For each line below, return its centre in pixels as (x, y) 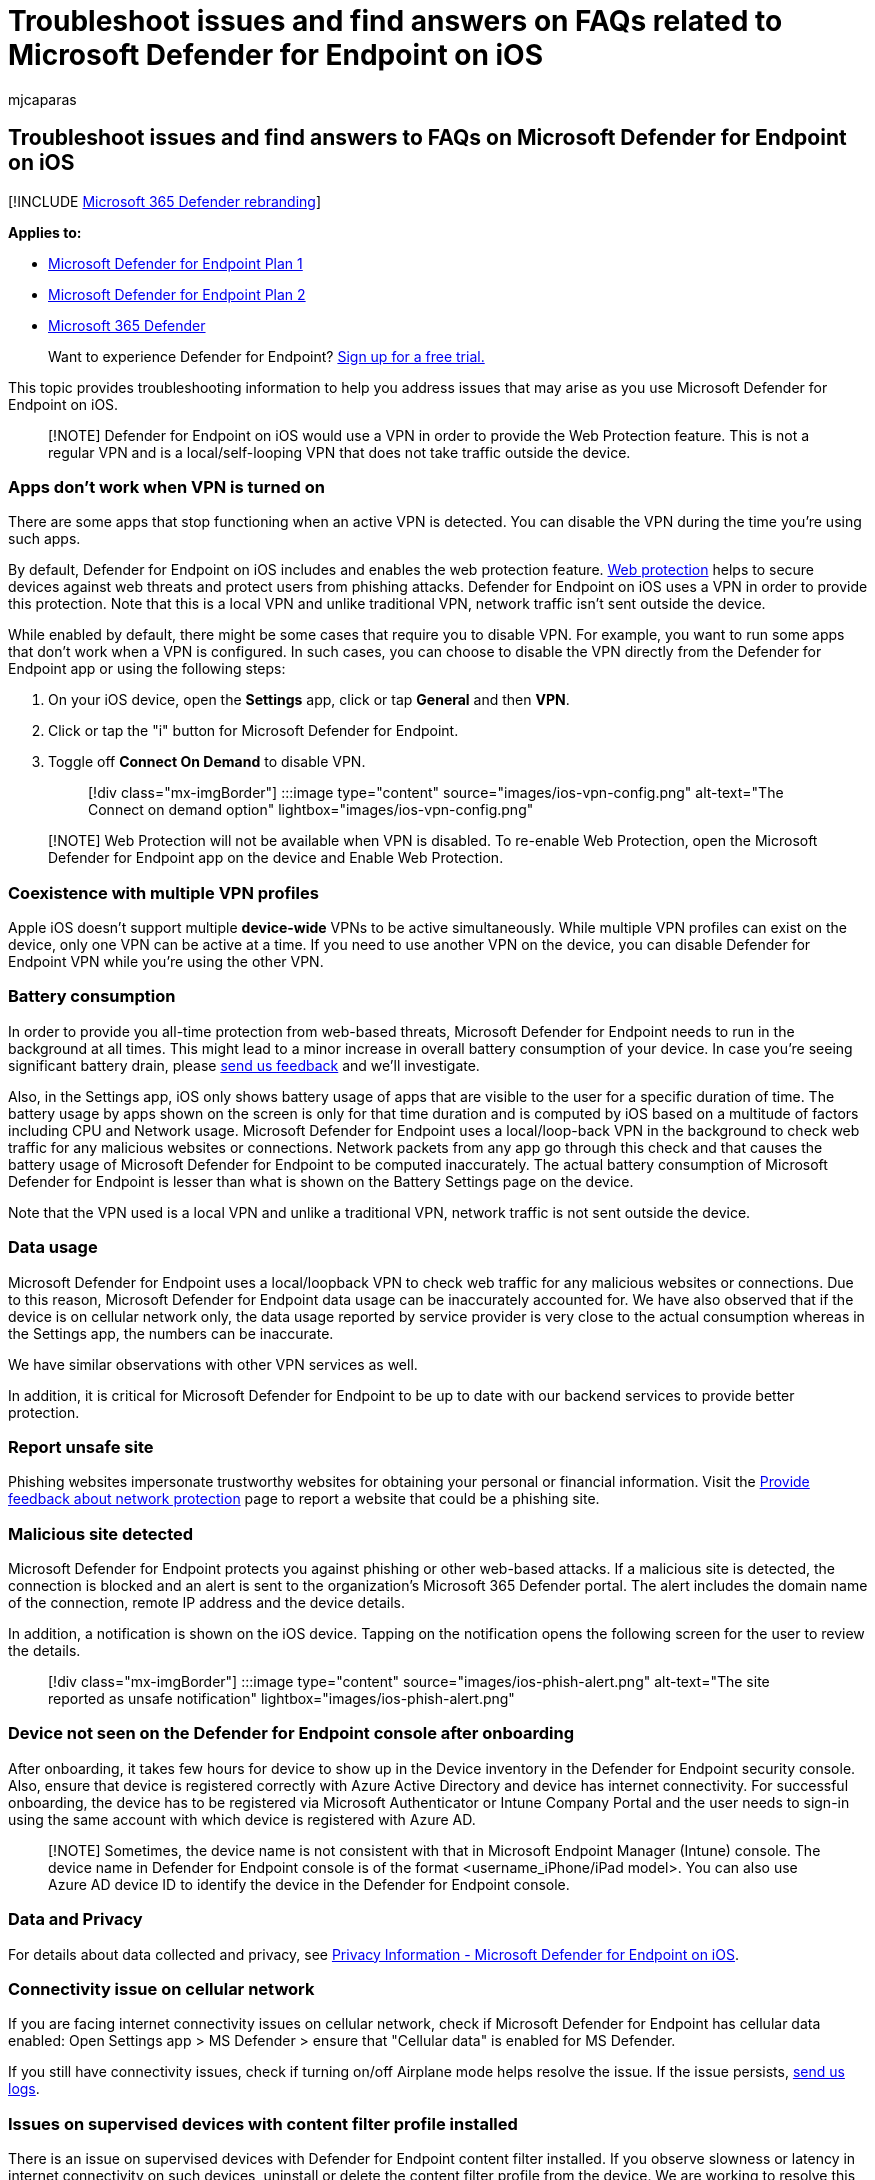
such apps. (44, 539)
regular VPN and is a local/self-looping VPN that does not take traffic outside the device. (339, 452)
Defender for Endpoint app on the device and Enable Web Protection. (276, 858)
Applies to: (45, 232)
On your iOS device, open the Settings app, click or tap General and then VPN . (309, 700)
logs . (24, 2089)
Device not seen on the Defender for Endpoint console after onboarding (291, 1733)
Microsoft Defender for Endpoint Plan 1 (175, 263)
